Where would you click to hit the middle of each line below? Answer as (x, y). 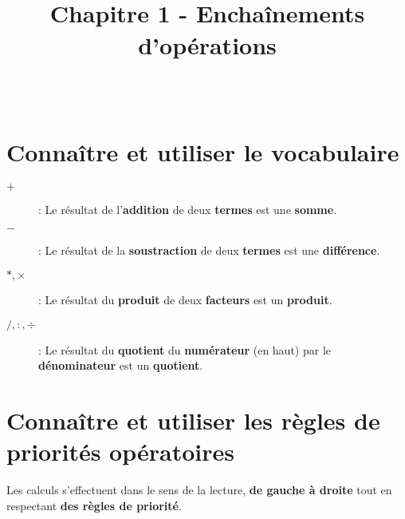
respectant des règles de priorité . (94, 505)
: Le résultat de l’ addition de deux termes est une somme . (188, 209)
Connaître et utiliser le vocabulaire (203, 151)
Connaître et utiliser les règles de (193, 420)
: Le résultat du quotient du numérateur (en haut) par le (185, 349)
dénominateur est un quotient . (121, 365)
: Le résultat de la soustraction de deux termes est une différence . (209, 250)
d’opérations (207, 44)
